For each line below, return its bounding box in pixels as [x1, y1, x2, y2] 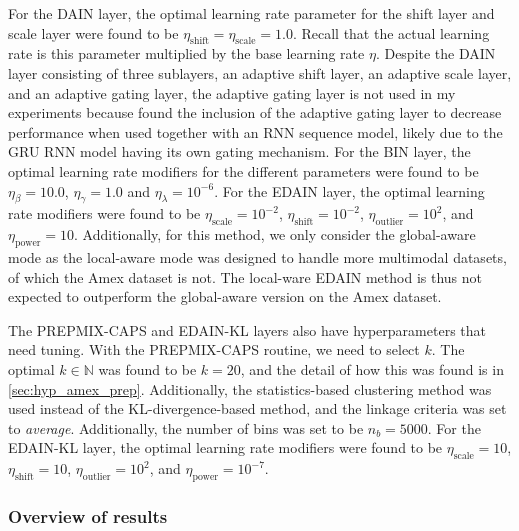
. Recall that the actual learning [292, 22, 490, 43]
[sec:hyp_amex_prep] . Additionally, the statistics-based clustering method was [8, 378, 492, 399]
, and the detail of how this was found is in [240, 358, 504, 379]
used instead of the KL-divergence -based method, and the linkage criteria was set [8, 398, 507, 419]
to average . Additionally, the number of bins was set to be [8, 417, 364, 438]
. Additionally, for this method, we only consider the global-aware [74, 224, 476, 245]
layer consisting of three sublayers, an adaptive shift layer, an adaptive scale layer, [8, 62, 512, 83]
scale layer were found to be [8, 22, 179, 43]
